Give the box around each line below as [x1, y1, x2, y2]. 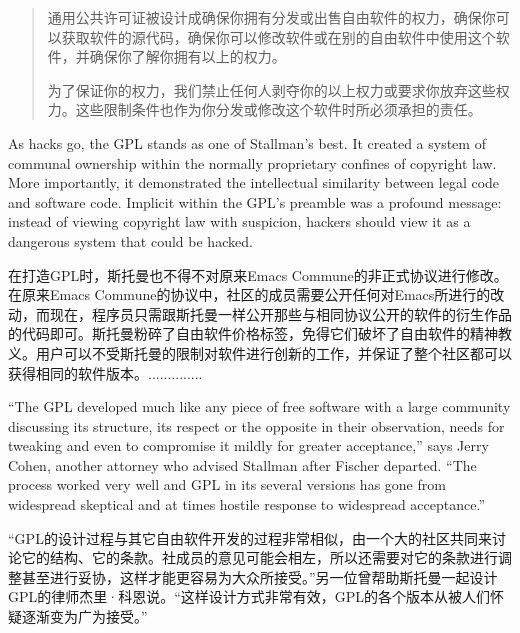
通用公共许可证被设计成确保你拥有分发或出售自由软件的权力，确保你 [47, 7, 496, 27]
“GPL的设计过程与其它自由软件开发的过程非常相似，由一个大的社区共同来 [8, 527, 492, 548]
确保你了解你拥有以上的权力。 [89, 46, 286, 67]
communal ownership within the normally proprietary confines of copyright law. [8, 152, 497, 173]
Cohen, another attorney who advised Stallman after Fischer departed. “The [8, 454, 477, 475]
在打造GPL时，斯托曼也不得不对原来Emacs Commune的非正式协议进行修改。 [8, 264, 508, 285]
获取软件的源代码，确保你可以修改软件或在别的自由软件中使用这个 [61, 26, 496, 47]
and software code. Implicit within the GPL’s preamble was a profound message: [8, 191, 502, 212]
